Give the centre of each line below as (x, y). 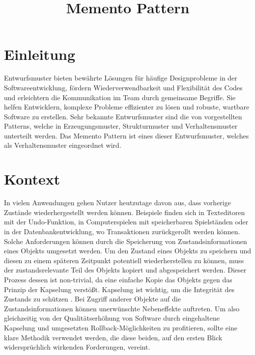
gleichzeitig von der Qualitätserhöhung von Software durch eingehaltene (112, 318)
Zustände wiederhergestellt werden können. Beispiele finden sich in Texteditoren (125, 212)
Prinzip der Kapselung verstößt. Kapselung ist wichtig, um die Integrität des (119, 289)
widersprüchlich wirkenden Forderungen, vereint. (77, 347)
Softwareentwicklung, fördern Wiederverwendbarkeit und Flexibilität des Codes (123, 87)
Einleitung (40, 54)
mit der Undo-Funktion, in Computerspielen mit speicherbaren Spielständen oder (126, 222)
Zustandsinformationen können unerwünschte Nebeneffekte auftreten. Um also (122, 308)
